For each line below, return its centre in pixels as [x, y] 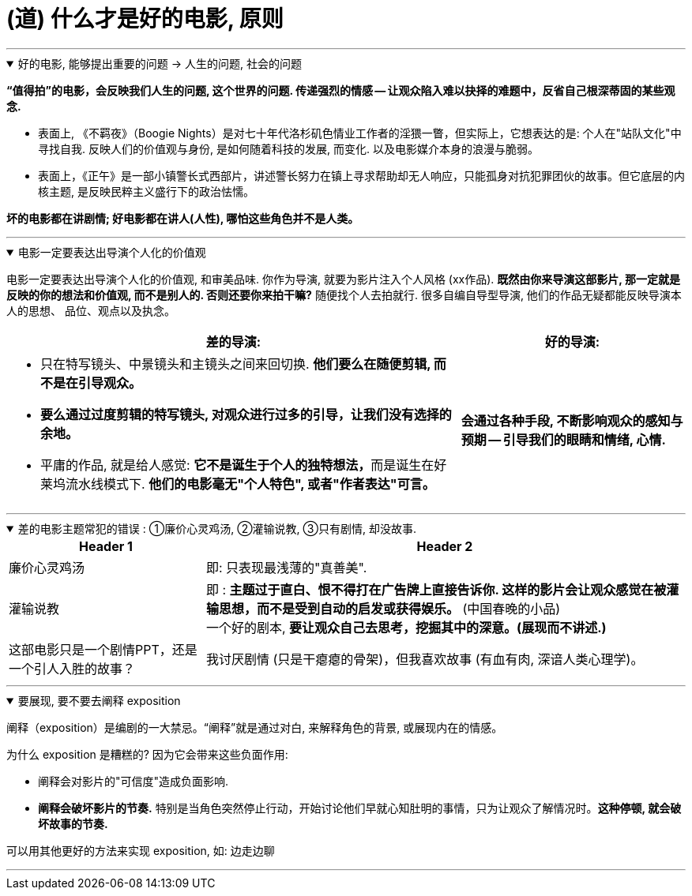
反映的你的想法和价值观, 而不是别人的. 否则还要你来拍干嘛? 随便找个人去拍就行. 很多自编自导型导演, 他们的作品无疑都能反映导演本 [344, 294]
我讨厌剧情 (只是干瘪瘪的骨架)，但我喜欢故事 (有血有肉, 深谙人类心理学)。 [425, 659]
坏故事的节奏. [73, 823]
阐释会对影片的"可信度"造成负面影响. [134, 781]
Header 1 [106, 546]
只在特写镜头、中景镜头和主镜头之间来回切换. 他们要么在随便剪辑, [235, 364]
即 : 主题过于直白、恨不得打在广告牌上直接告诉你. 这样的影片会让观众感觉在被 [436, 589]
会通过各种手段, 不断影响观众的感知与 [572, 420]
